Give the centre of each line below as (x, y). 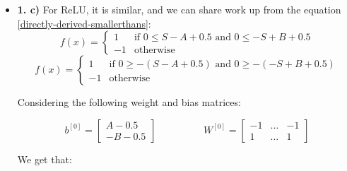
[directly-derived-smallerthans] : (84, 23)
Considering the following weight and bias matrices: (129, 102)
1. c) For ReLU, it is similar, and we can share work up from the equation (179, 9)
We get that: (45, 159)
